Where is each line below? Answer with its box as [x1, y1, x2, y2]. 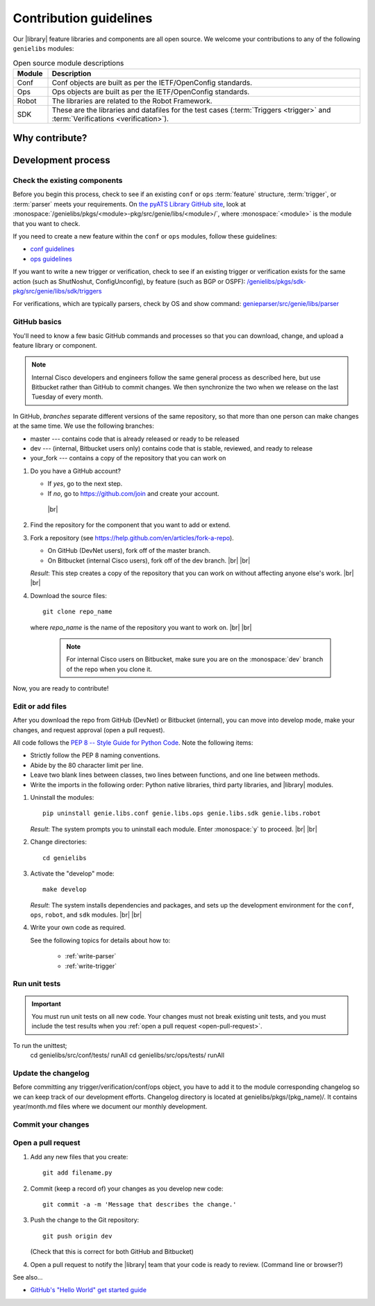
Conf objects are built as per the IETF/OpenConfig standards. [51, 77, 253, 87]
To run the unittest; [12, 1041, 67, 1049]
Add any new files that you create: [30, 1152, 128, 1161]
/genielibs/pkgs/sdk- [247, 277, 306, 285]
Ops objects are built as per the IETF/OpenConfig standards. [51, 87, 250, 97]
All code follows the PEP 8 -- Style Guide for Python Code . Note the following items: [12, 739, 253, 747]
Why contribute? [12, 132, 87, 144]
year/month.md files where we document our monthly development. [12, 1102, 208, 1111]
